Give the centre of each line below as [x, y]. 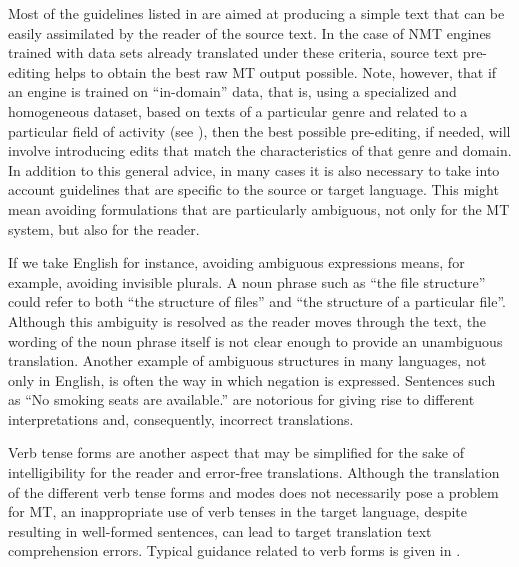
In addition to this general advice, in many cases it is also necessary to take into [254, 169]
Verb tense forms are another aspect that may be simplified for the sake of [236, 452]
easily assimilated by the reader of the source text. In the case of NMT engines [250, 32]
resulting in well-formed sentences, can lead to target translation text [220, 530]
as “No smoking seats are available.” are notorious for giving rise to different [241, 399]
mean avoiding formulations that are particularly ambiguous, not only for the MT [259, 208]
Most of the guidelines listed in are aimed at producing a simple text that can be [256, 13]
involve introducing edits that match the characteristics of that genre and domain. [260, 150]
